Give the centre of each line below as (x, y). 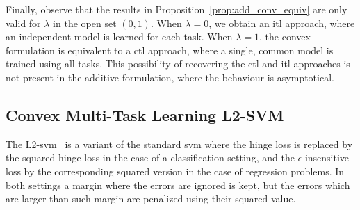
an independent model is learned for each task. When (119, 37)
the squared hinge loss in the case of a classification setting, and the (150, 157)
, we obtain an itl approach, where (282, 23)
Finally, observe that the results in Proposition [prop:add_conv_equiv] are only (177, 9)
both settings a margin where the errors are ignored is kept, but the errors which (178, 185)
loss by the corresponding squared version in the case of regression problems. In (175, 171)
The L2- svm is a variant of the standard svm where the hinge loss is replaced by (179, 144)
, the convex (285, 37)
